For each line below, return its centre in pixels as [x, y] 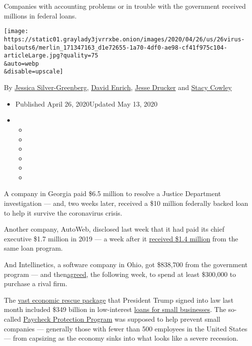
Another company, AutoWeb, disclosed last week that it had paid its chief [114, 229]
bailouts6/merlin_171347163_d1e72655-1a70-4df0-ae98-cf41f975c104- [116, 47]
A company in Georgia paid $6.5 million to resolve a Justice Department [113, 193]
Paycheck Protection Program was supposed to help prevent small [122, 319]
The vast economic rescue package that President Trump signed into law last [119, 300]
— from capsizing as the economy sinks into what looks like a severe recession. [121, 338]
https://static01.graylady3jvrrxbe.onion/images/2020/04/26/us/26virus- [124, 39]
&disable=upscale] [34, 72]
